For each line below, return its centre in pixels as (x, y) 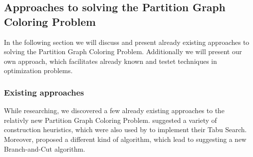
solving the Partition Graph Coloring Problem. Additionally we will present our (123, 51)
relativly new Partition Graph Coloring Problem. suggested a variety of (110, 120)
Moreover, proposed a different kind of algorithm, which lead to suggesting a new (125, 139)
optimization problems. (38, 70)
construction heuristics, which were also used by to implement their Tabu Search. (125, 129)
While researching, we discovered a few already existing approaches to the (114, 110)
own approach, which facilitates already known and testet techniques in (111, 61)
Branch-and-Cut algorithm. (45, 148)
